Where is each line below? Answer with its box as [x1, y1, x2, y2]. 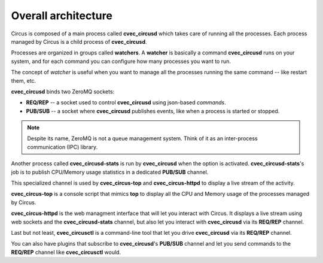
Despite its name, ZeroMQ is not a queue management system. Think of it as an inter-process [27, 135, 258, 142]
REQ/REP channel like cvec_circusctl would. [11, 249, 121, 256]
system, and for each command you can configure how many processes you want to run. [11, 58, 231, 65]
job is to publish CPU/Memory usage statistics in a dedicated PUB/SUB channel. [11, 168, 209, 176]
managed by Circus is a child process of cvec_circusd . [11, 38, 147, 45]
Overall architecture [11, 9, 113, 22]
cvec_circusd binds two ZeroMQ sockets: [11, 87, 115, 95]
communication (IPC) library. [27, 143, 98, 150]
